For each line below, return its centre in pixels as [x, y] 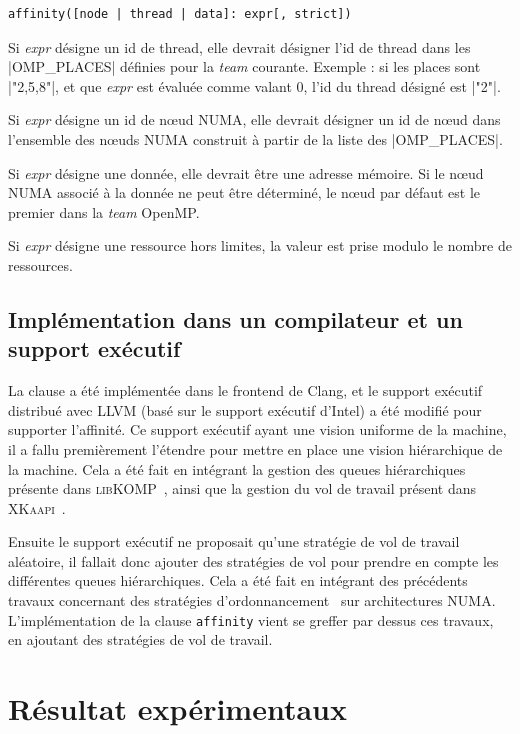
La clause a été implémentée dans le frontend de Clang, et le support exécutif [245, 390]
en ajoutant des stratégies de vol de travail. [140, 639]
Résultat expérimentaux [177, 708]
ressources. [40, 264]
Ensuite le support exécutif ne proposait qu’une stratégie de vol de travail [234, 541]
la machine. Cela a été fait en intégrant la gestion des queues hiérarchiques [237, 468]
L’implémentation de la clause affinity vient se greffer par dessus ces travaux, [251, 619]
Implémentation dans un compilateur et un [235, 318]
